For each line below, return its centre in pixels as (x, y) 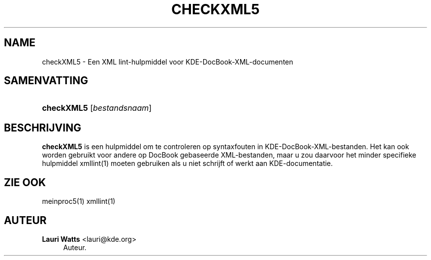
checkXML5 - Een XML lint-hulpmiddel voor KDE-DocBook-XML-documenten (168, 62)
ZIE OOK (25, 182)
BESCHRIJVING (43, 128)
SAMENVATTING (46, 81)
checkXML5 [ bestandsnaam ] (97, 108)
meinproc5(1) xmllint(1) (79, 201)
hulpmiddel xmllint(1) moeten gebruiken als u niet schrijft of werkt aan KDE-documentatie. (187, 163)
